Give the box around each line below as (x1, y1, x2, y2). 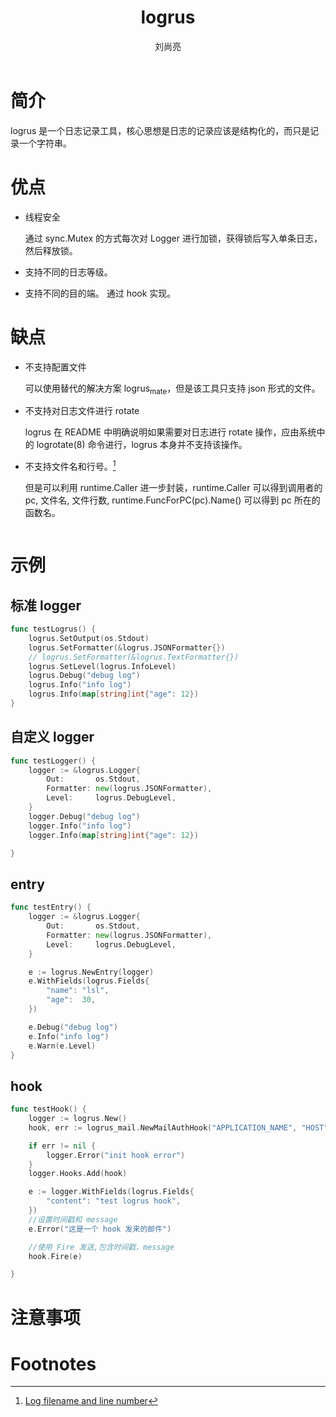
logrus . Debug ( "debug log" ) (28, 671, 141, 681)
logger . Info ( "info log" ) (28, 821, 132, 831)
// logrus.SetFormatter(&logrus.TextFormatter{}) (28, 652, 240, 662)
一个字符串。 (18, 137, 72, 149)
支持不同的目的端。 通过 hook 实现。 (24, 287, 177, 299)
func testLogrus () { (10, 624, 97, 635)
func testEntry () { (10, 902, 92, 913)
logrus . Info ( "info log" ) (28, 680, 132, 690)
